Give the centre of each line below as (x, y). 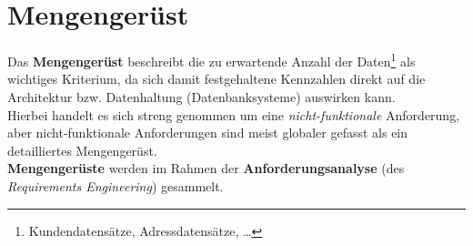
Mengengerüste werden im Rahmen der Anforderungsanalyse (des (206, 168)
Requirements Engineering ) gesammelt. (116, 185)
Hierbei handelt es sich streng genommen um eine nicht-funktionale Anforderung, (234, 114)
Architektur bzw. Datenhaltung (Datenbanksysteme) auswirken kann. (201, 96)
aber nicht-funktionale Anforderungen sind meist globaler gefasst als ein (208, 133)
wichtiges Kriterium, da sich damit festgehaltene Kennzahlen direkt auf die (216, 79)
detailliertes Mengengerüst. (82, 150)
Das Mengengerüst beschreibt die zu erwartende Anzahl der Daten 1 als (211, 60)
